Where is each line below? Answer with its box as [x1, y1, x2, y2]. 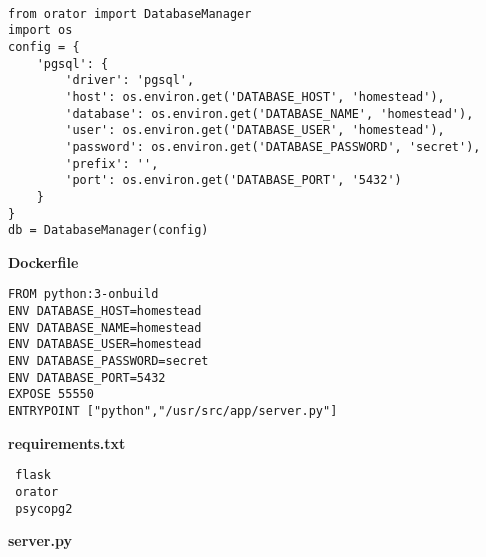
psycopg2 [15, 501, 73, 516]
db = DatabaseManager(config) [8, 223, 209, 238]
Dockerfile [8, 251, 79, 272]
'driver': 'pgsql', [65, 73, 195, 88]
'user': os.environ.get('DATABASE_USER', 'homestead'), [65, 123, 445, 138]
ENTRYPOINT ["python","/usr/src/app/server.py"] [8, 404, 338, 419]
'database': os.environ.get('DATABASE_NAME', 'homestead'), [65, 106, 474, 121]
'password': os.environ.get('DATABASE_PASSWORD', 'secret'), [65, 139, 481, 154]
